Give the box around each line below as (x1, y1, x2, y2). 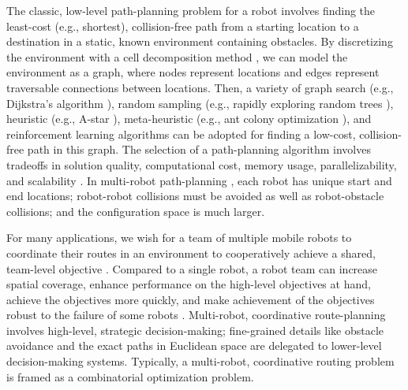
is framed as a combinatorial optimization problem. (6, 368, 254, 384)
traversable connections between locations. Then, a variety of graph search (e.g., (6, 79, 394, 95)
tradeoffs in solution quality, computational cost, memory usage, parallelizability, (6, 156, 397, 173)
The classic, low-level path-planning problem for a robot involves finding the (6, 2, 376, 18)
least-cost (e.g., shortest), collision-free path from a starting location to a (6, 17, 359, 34)
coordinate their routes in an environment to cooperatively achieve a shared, (6, 244, 376, 261)
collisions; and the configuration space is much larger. (6, 202, 265, 219)
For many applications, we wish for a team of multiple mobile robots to (6, 229, 352, 246)
